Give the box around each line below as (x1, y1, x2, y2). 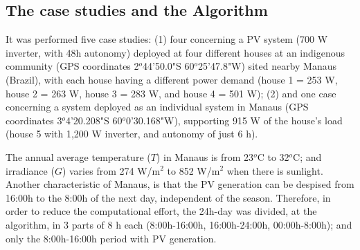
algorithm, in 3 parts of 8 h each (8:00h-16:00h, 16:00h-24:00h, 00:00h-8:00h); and (6, 217, 352, 231)
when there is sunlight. (226, 163, 323, 177)
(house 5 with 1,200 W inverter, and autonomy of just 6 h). (6, 126, 258, 141)
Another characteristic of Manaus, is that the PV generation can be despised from (6, 177, 354, 191)
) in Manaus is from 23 (156, 149, 254, 164)
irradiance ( (6, 163, 55, 177)
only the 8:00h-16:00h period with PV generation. (6, 231, 217, 245)
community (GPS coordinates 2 (6, 59, 139, 73)
